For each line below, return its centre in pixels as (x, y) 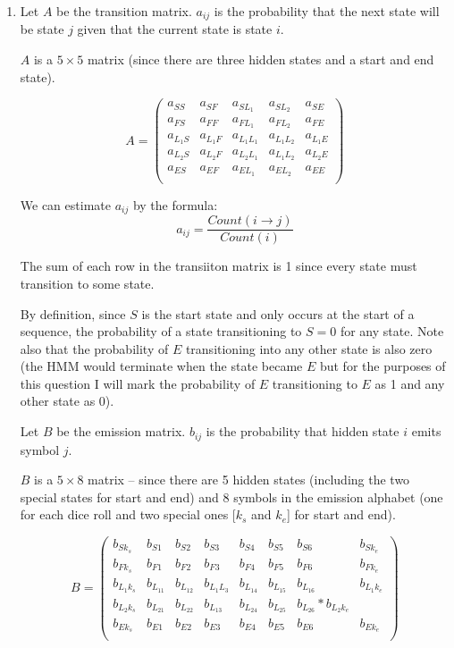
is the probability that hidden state (303, 431)
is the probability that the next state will (327, 11)
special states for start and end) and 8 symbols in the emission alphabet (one (231, 497)
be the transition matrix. (124, 11)
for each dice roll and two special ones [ (128, 514)
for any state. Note (392, 331)
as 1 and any (410, 383)
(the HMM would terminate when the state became (161, 366)
